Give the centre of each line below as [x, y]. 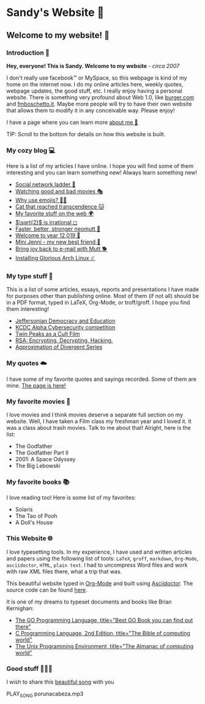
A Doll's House [34, 522]
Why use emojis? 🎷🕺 [41, 200]
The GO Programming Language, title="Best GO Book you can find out [104, 620]
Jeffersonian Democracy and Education [65, 321]
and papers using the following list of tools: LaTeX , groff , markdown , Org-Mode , [102, 558]
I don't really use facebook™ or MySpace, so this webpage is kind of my [97, 78]
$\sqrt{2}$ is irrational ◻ [46, 223]
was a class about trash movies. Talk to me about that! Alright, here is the [99, 428]
